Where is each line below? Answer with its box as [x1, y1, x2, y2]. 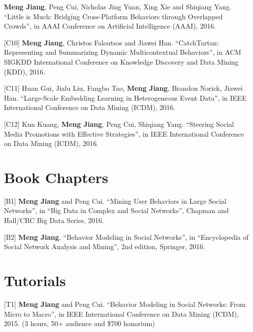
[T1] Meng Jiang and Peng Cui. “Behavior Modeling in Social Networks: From [4, 298, 246, 309]
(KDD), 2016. [4, 66, 45, 76]
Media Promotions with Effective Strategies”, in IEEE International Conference [4, 128, 244, 139]
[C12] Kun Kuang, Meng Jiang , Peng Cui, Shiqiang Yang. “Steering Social [4, 118, 234, 129]
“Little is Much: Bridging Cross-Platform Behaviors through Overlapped [4, 11, 223, 21]
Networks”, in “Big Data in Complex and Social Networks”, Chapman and [4, 205, 229, 216]
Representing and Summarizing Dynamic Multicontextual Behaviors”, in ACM [4, 47, 241, 57]
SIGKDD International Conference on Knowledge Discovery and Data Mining [4, 56, 239, 67]
